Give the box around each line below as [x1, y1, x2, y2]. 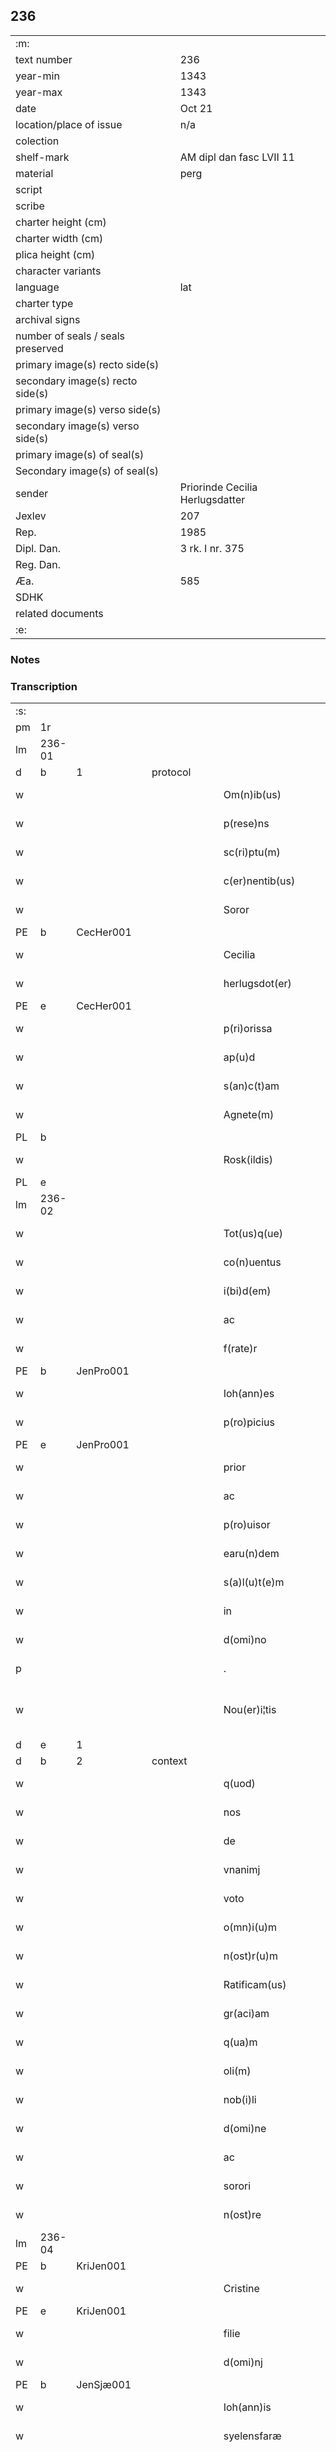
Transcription [10, 679, 78, 693]
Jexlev [15, 509, 47, 523]
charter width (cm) [15, 231, 104, 245]
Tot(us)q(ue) [223, 1227, 284, 1241]
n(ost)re [223, 2208, 262, 2222]
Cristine [223, 2282, 260, 2296]
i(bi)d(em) [223, 1284, 272, 1298]
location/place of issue [15, 117, 123, 131]
